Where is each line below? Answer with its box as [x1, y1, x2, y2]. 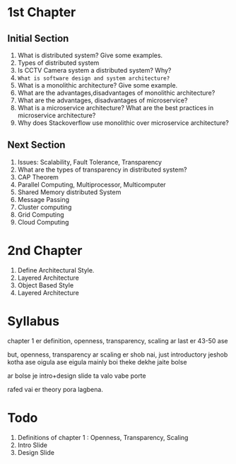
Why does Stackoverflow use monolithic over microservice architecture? [17, 119, 230, 127]
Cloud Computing [17, 218, 69, 226]
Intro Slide [17, 441, 48, 449]
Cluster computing [17, 203, 72, 211]
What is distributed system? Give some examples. [17, 51, 163, 59]
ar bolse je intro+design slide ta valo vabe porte [7, 371, 146, 380]
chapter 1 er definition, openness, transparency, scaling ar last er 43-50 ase [7, 336, 228, 345]
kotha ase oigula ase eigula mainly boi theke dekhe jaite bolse [7, 357, 187, 366]
